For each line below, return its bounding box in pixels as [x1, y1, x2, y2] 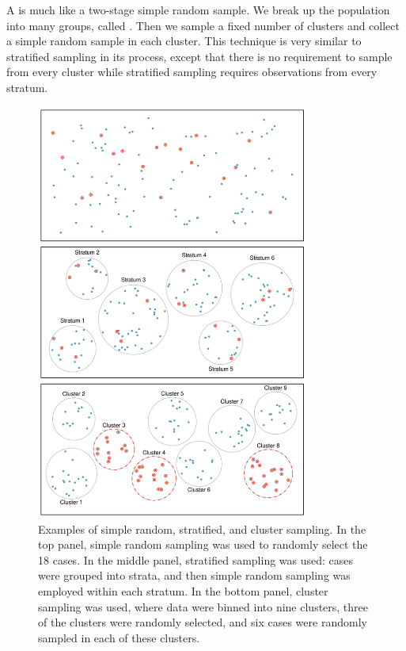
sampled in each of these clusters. [38, 629, 200, 645]
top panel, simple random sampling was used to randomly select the [38, 536, 368, 553]
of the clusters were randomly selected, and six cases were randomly [38, 614, 367, 630]
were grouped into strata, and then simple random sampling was [38, 567, 351, 584]
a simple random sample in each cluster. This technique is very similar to [6, 33, 362, 49]
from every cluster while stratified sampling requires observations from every [6, 63, 378, 80]
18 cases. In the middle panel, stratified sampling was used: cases [38, 551, 354, 568]
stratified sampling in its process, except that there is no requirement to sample [6, 48, 393, 64]
